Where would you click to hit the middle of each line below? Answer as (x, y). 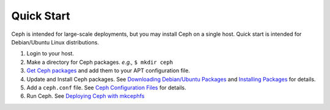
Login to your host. (50, 53)
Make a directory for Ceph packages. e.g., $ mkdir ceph (100, 62)
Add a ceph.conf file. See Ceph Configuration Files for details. (106, 88)
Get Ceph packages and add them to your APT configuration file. (108, 70)
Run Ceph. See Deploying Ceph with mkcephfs (86, 96)
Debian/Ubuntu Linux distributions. (55, 42)
